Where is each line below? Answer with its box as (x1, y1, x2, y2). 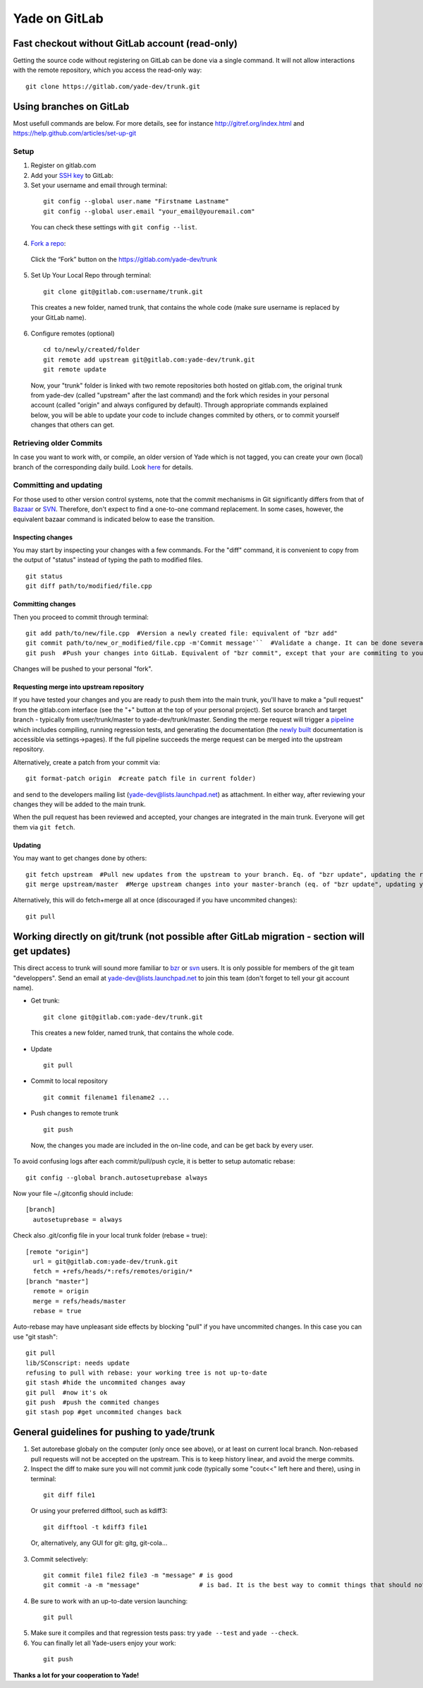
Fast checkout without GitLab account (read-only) (13, 37, 238, 49)
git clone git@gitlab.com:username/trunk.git (43, 287, 204, 296)
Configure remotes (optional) (30, 329, 116, 337)
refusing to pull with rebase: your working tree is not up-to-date (25, 1368, 267, 1377)
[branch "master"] (25, 1277, 90, 1285)
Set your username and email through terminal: (30, 181, 168, 190)
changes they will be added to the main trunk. (13, 800, 146, 808)
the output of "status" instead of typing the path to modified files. (13, 556, 203, 564)
